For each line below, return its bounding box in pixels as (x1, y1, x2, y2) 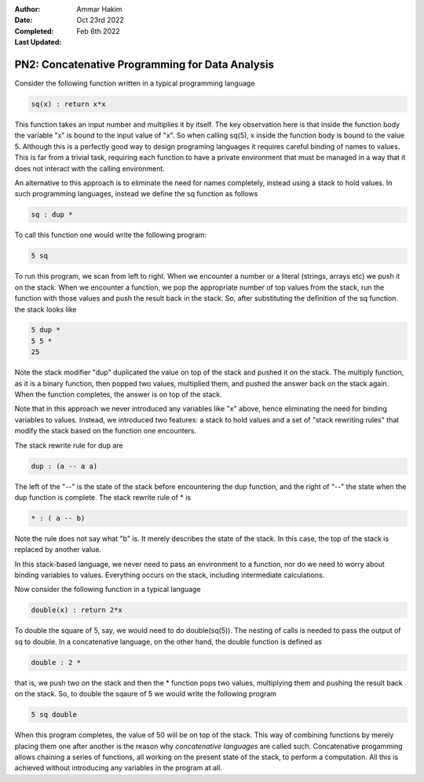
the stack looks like (14, 305, 77, 314)
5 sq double (31, 711, 78, 719)
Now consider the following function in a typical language (14, 585, 201, 594)
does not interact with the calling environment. (14, 163, 165, 173)
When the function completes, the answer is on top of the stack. (14, 389, 223, 400)
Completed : (14, 26, 54, 35)
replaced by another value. (14, 545, 102, 554)
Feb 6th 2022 (76, 26, 121, 35)
